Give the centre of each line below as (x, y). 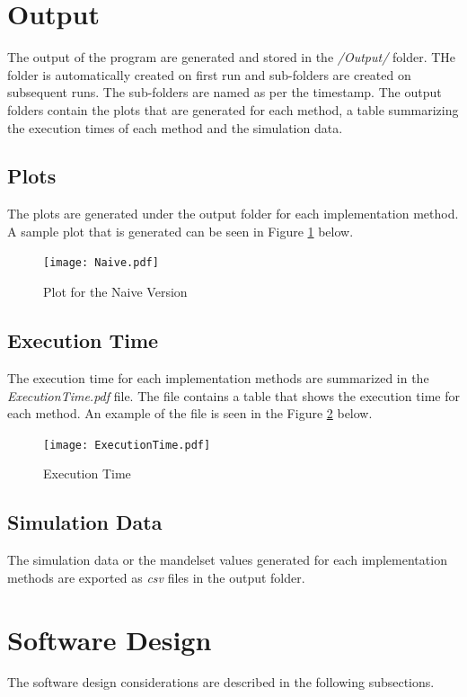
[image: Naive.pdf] (101, 263)
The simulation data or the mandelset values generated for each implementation (227, 560)
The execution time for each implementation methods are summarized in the (218, 377)
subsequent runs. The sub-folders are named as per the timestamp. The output (225, 92)
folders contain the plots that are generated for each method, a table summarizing (233, 109)
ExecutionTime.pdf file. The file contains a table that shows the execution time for (233, 395)
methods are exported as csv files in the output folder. (156, 577)
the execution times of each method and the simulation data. (175, 127)
